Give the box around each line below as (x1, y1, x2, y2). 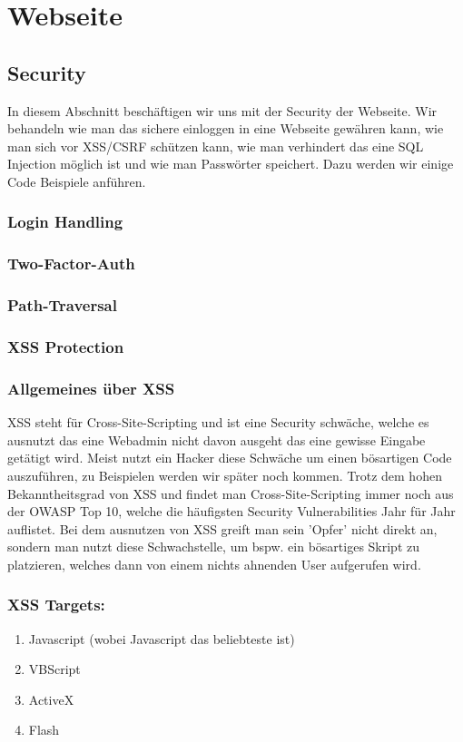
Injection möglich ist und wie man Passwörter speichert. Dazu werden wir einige (7, 154, 454, 173)
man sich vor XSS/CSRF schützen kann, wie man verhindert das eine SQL (7, 136, 424, 155)
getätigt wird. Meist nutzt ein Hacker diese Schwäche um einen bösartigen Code (7, 448, 452, 467)
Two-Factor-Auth (7, 252, 135, 275)
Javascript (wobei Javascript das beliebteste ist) (28, 629, 295, 648)
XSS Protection (7, 336, 124, 357)
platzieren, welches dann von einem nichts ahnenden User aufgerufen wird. (7, 554, 421, 573)
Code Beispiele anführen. (7, 171, 146, 190)
